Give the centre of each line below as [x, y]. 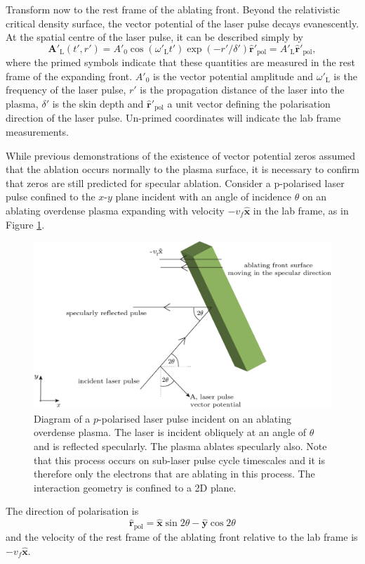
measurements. [38, 132]
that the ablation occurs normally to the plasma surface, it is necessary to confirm [182, 169]
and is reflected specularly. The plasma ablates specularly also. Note [180, 446]
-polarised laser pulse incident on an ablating [195, 418]
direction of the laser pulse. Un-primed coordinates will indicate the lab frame [173, 118]
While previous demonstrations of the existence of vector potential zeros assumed [181, 155]
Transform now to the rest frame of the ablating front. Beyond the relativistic [173, 9]
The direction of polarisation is [72, 511]
